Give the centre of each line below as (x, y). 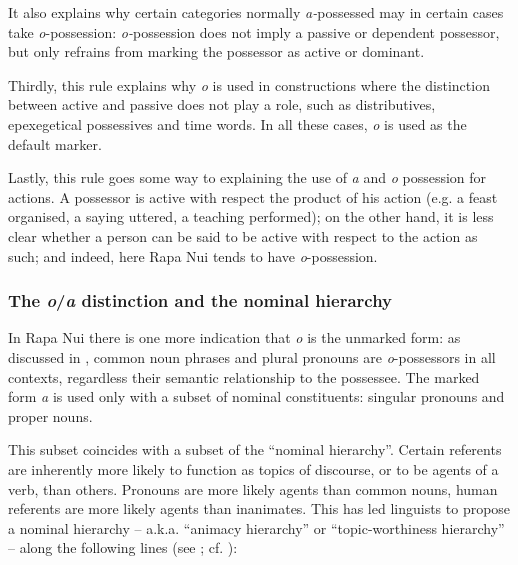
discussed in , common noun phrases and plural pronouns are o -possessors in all (252, 356)
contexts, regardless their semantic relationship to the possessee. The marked (244, 376)
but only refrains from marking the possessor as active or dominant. (216, 51)
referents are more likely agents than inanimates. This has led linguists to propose (259, 508)
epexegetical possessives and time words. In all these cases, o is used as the (237, 123)
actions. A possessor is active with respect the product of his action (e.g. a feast (253, 196)
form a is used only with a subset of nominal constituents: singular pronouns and (256, 396)
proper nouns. (50, 415)
